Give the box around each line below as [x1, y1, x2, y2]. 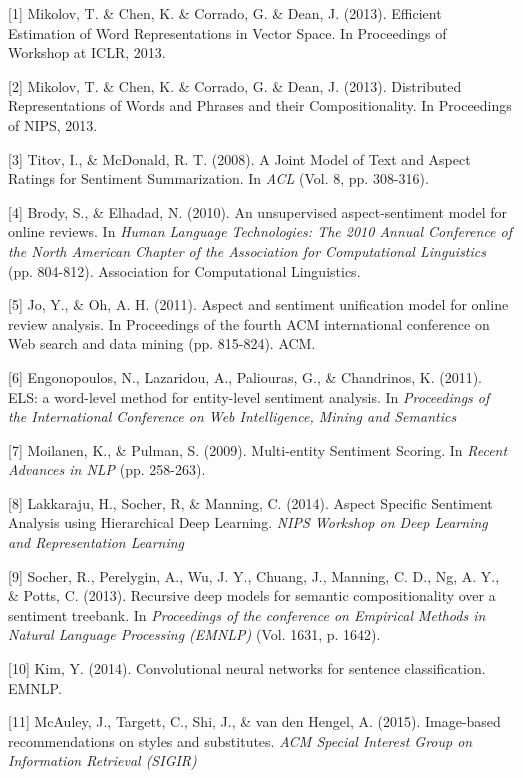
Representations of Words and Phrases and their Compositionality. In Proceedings [8, 95, 512, 116]
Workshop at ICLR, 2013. [8, 42, 166, 63]
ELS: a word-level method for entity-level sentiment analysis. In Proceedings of [8, 386, 490, 407]
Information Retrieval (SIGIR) [8, 750, 197, 771]
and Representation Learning [8, 532, 185, 553]
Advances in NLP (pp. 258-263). [8, 459, 206, 480]
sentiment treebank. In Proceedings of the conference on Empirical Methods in [8, 604, 486, 625]
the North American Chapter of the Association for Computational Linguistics [8, 240, 486, 261]
